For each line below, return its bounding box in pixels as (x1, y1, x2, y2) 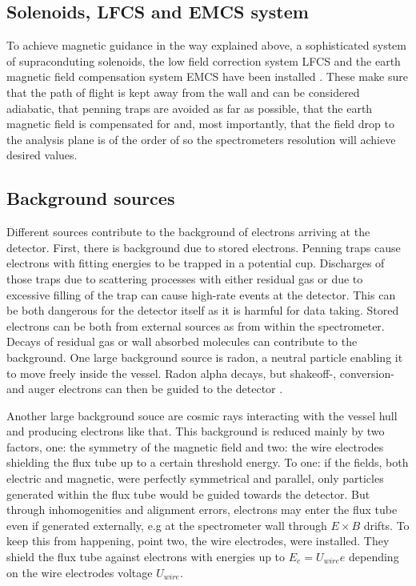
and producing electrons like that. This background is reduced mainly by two (6, 423, 385, 439)
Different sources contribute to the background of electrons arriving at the (6, 223, 370, 240)
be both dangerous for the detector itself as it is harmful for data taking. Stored (6, 302, 399, 319)
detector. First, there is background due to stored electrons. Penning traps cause (6, 239, 401, 255)
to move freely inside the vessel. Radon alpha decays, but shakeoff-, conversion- (6, 364, 394, 381)
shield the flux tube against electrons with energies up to (6, 548, 286, 565)
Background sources (6, 186, 175, 211)
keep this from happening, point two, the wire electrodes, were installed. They (6, 532, 390, 549)
